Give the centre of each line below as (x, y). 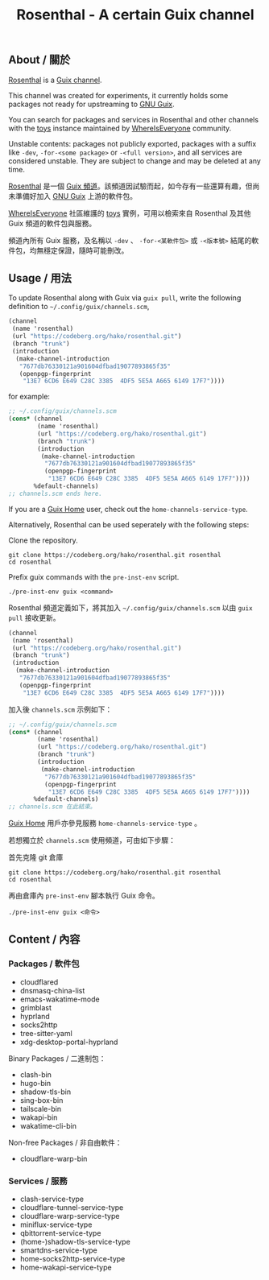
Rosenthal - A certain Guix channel (135, 15)
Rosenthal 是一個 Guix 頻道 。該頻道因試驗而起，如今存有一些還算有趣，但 (130, 186)
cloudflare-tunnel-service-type (72, 1208)
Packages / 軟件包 (44, 964)
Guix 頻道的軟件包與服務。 (52, 223)
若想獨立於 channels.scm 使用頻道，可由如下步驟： (92, 840)
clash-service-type (52, 1199)
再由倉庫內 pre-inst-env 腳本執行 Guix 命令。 (84, 896)
